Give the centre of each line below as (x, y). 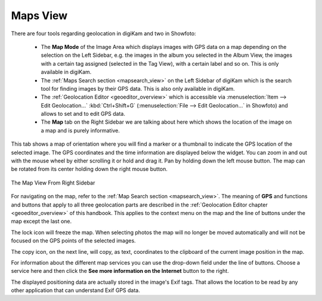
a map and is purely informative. (80, 130)
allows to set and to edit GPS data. (83, 114)
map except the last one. (41, 222)
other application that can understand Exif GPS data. (75, 290)
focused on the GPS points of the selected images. (74, 241)
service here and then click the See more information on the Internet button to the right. (120, 271)
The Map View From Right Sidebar (53, 183)
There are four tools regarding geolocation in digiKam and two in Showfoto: (103, 33)
